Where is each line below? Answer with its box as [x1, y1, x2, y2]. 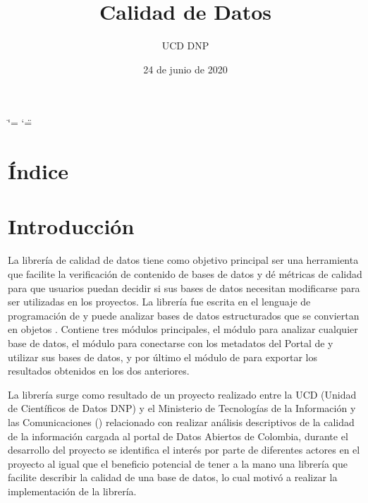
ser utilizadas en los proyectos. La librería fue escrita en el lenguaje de [8, 294, 311, 309]
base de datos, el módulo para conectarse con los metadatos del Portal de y [8, 335, 333, 350]
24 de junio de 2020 [143, 61, 228, 76]
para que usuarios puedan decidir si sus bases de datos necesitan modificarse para [8, 280, 360, 295]
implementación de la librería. [8, 483, 137, 498]
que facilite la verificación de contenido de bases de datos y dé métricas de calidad [8, 267, 362, 281]
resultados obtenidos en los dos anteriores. [8, 363, 190, 378]
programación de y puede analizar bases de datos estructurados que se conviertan [8, 308, 360, 322]
